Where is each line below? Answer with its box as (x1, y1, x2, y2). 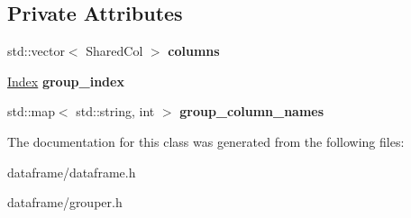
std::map (7, 102, 55, 121)
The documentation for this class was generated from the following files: (7, 132, 405, 150)
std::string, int (76, 102, 155, 121)
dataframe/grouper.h (7, 193, 123, 212)
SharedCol (86, 41, 143, 60)
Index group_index (7, 71, 124, 90)
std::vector (7, 41, 65, 60)
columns (168, 41, 220, 60)
